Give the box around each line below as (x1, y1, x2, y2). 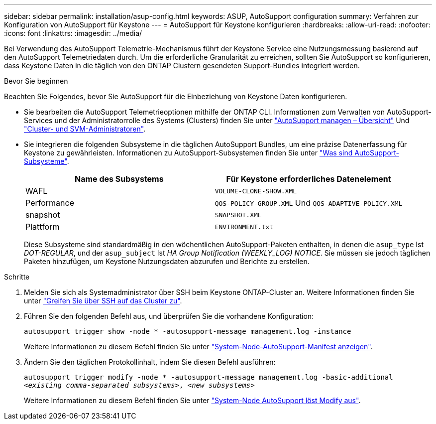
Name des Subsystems (75, 174, 164, 184)
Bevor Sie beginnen (4, 77, 68, 85)
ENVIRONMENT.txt (215, 223, 274, 231)
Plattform (25, 222, 60, 232)
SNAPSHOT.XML (215, 211, 262, 219)
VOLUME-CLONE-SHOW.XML (215, 187, 297, 195)
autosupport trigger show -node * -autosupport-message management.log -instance (24, 327, 351, 335)
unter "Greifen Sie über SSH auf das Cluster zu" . (24, 296, 182, 305)
